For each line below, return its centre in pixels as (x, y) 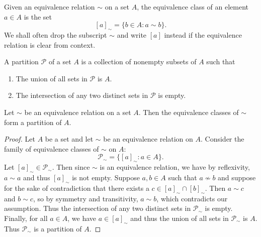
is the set (38, 16)
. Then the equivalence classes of (189, 112)
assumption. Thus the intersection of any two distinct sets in (98, 208)
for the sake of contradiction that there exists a (77, 188)
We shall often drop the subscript (56, 34)
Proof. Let (20, 139)
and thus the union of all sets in (180, 218)
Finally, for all (26, 218)
